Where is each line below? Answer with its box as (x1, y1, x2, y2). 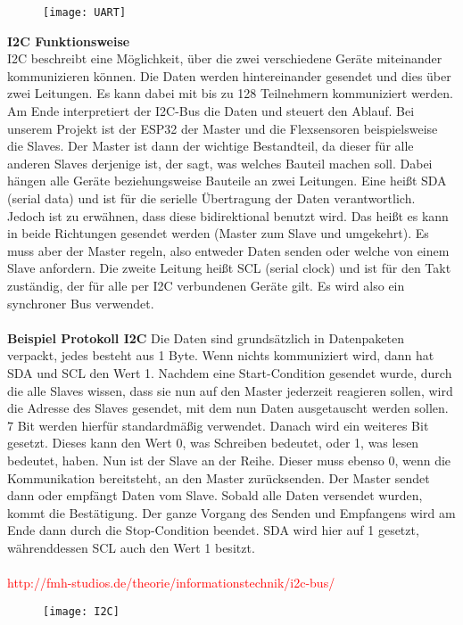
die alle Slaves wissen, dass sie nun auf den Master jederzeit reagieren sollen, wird (7, 381, 453, 399)
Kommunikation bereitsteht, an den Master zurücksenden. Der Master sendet (7, 468, 430, 487)
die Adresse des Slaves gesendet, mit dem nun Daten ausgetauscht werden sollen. (7, 399, 449, 417)
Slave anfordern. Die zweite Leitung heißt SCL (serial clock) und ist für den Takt (7, 259, 451, 277)
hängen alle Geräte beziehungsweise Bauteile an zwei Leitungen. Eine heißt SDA (7, 171, 447, 190)
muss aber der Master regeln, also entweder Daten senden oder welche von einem (7, 241, 450, 259)
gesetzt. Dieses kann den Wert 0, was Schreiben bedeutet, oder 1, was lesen (7, 433, 419, 452)
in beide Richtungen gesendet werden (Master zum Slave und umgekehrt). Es (7, 224, 429, 243)
